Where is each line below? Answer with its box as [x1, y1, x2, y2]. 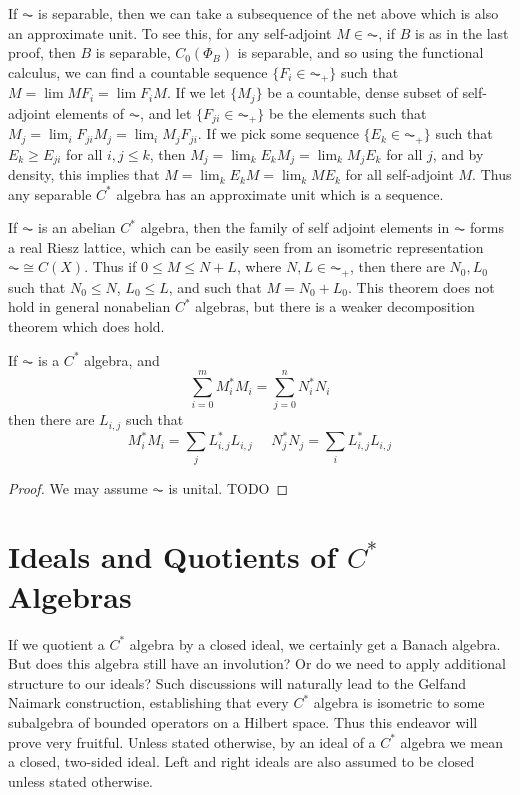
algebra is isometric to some [313, 692, 485, 713]
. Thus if [84, 256, 137, 277]
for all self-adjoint [345, 164, 454, 185]
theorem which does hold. [8, 316, 165, 337]
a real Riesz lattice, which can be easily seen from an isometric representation [8, 236, 484, 257]
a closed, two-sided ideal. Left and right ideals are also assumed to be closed [8, 751, 475, 772]
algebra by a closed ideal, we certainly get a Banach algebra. [129, 633, 501, 654]
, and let [140, 102, 192, 123]
